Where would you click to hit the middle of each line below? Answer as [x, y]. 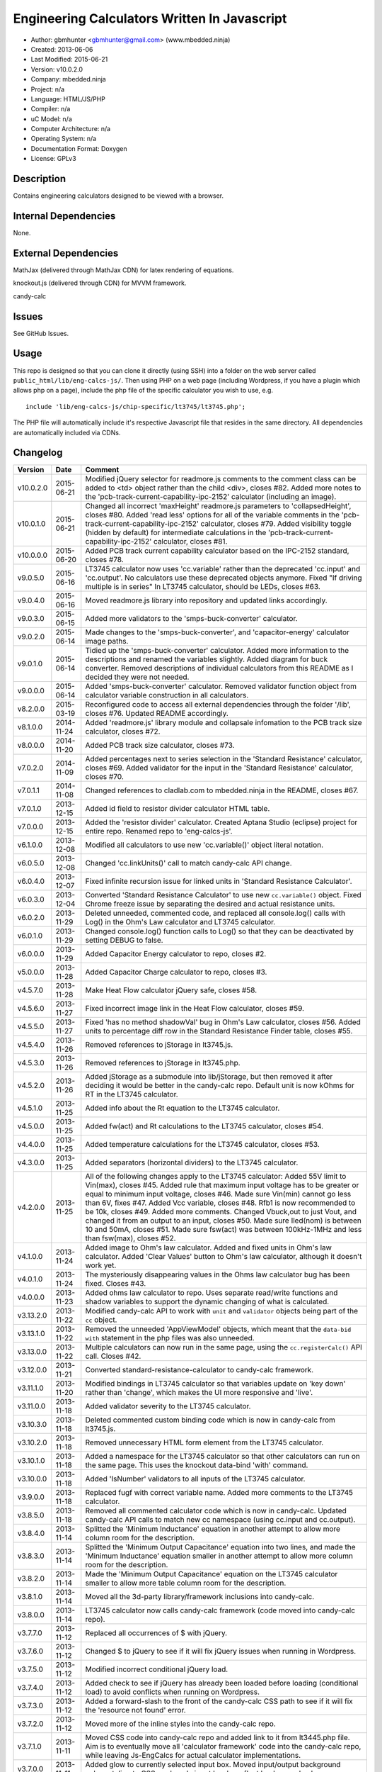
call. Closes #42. [113, 1356]
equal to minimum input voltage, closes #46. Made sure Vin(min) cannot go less [218, 1194]
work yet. [101, 1265]
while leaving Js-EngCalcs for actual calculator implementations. [193, 1756]
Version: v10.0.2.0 [57, 69]
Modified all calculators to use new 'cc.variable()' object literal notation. [204, 845]
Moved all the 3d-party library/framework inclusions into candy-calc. [200, 1597]
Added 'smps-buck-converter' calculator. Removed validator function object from [221, 686]
